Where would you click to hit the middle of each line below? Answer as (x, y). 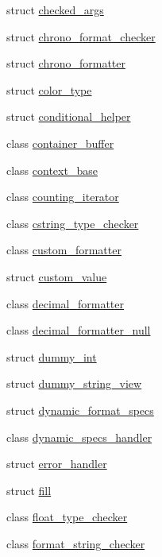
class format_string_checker (76, 543)
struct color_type (49, 89)
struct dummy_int (52, 356)
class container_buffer (60, 143)
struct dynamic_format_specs (80, 410)
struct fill (29, 490)
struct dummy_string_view (74, 383)
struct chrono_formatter (66, 63)
